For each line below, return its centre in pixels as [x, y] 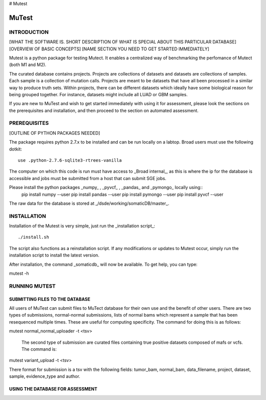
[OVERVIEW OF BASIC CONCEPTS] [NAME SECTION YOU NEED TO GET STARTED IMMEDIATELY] [109, 49]
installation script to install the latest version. [54, 255]
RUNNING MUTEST [33, 286]
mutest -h [19, 273]
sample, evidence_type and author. [45, 376]
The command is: [39, 349]
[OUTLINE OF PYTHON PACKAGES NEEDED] [55, 133]
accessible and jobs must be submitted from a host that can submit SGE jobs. [88, 178]
